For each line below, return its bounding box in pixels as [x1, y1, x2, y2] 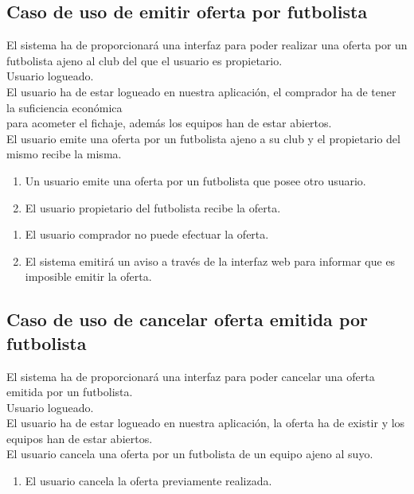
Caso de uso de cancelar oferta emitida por [6, 307, 369, 332]
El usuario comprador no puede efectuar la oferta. [25, 226, 269, 243]
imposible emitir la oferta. [25, 268, 152, 285]
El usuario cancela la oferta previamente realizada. [25, 473, 272, 489]
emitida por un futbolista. [6, 383, 133, 400]
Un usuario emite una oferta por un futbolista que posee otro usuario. [25, 172, 366, 189]
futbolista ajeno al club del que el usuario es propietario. [6, 52, 283, 68]
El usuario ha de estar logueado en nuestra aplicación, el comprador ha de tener [6, 83, 396, 99]
